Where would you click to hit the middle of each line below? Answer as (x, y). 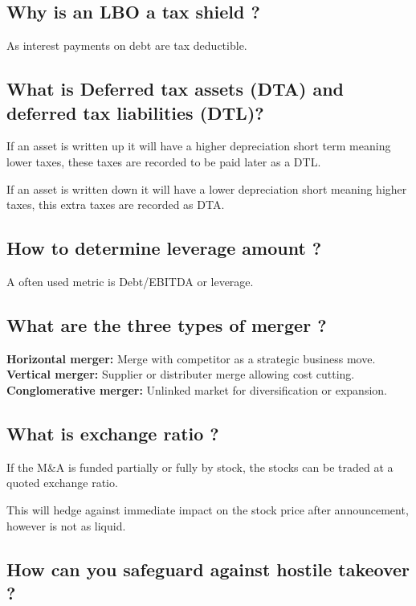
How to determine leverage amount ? (164, 248)
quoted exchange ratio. (62, 483)
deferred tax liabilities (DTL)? (135, 112)
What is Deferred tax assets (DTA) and (175, 89)
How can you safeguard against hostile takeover (208, 569)
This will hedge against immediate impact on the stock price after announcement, (208, 509)
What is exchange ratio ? (113, 433)
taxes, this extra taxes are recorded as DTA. (116, 205)
